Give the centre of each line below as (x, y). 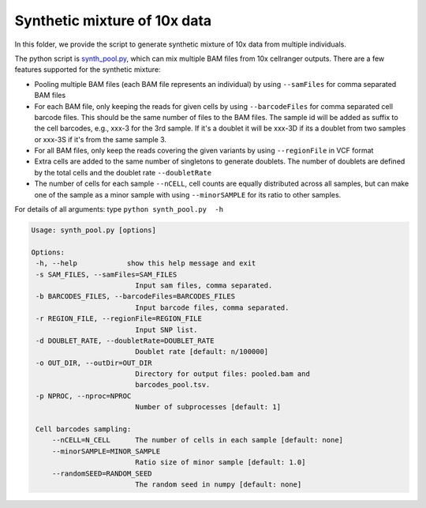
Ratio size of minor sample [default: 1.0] (220, 463)
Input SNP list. (166, 329)
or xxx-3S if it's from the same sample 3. (101, 139)
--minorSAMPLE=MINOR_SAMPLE (106, 451)
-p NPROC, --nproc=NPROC (84, 396)
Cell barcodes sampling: (84, 429)
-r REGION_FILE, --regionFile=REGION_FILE (119, 319)
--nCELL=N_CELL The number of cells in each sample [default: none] (197, 440)
